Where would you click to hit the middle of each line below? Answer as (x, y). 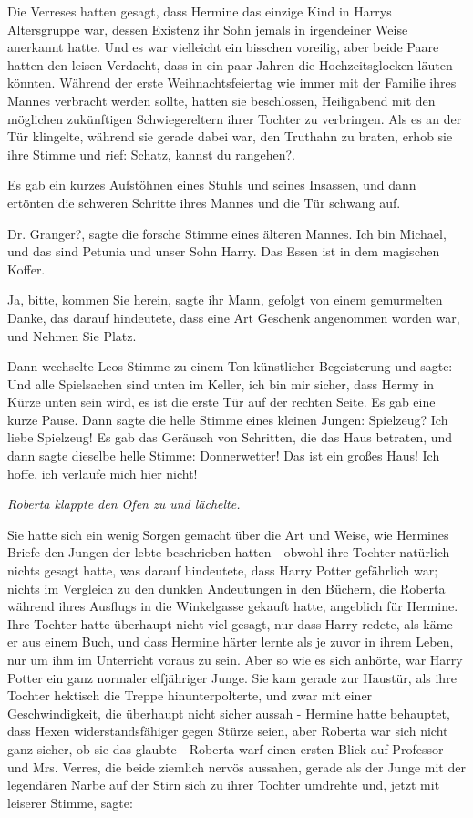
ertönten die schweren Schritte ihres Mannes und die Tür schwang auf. (204, 202)
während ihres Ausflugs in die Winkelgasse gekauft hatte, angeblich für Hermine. (233, 606)
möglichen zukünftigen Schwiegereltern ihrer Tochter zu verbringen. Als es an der (235, 118)
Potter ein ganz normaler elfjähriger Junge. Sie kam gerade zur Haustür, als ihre (232, 677)
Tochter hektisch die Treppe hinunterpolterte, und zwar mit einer (190, 695)
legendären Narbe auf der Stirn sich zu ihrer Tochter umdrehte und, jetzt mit (224, 785)
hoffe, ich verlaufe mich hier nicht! (103, 473)
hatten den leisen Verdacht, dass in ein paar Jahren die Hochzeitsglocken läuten (230, 64)
